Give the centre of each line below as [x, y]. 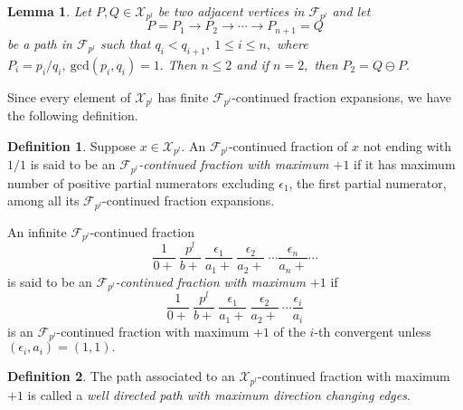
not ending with [407, 145]
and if [253, 64]
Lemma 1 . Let [49, 11]
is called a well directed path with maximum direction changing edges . [219, 394]
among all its [43, 200]
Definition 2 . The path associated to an [121, 376]
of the [289, 331]
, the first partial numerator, [368, 182]
